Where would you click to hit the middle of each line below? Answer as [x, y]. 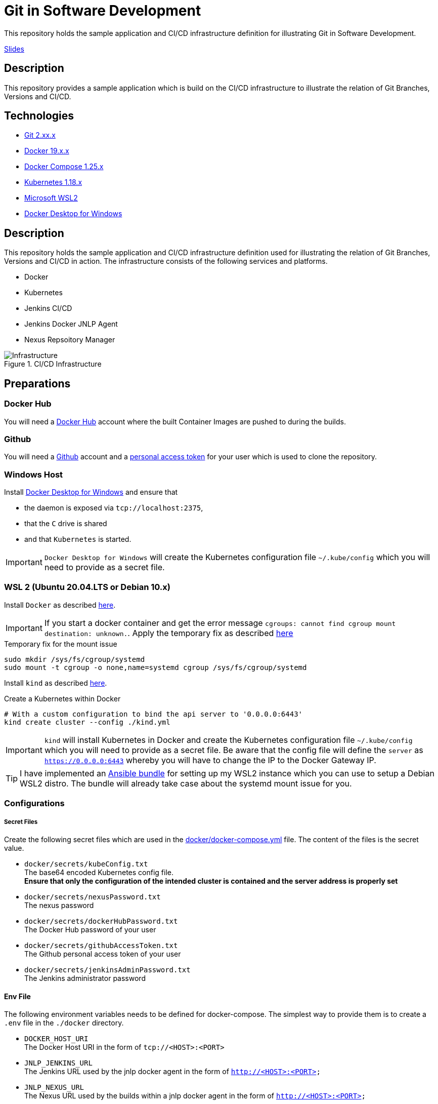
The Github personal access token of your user [103, 954]
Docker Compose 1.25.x [64, 167]
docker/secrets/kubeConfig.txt [86, 864]
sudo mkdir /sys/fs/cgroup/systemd [75, 659]
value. [14, 848]
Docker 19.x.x [47, 151]
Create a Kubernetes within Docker [62, 698]
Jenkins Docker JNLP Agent [71, 324]
